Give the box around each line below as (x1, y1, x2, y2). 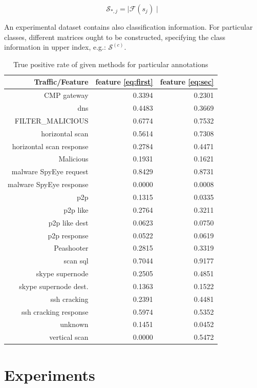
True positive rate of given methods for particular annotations (13, 58, 208, 69)
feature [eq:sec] (160, 76, 214, 87)
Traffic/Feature (34, 76, 89, 87)
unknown (60, 319, 89, 330)
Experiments (4, 364, 95, 385)
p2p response (48, 230, 89, 240)
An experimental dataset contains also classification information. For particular (4, 22, 253, 32)
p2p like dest (48, 217, 89, 228)
